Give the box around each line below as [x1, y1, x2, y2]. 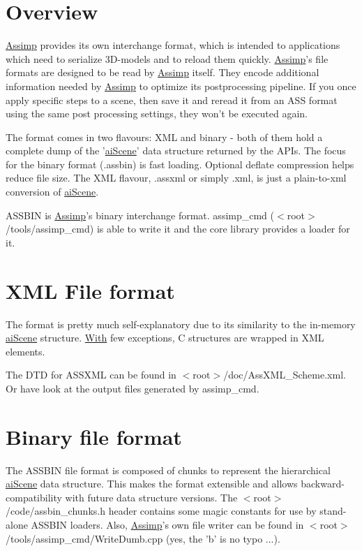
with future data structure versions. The [65, 490, 238, 504]
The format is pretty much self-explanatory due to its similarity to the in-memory [6, 316, 356, 331]
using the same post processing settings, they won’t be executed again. [6, 106, 308, 121]
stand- [319, 504, 347, 518]
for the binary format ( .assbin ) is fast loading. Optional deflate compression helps [6, 156, 354, 171]
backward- [301, 476, 345, 491]
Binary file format [6, 422, 182, 450]
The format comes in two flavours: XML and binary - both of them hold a [6, 129, 323, 144]
